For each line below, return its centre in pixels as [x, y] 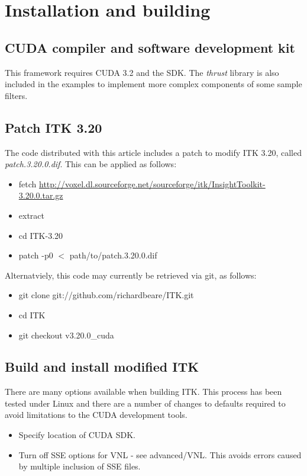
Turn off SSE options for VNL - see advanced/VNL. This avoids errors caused [160, 454]
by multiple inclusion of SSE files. [80, 466]
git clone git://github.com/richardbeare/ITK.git [106, 295]
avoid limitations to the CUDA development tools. [96, 415]
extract [32, 215]
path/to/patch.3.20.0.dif [113, 255]
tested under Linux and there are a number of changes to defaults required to [145, 403]
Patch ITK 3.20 [54, 127]
